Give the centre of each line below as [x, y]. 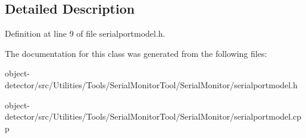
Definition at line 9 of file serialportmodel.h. [85, 33]
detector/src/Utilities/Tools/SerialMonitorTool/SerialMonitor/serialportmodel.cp [153, 116]
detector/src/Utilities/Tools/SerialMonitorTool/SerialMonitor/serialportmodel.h [151, 84]
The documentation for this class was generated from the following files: [136, 53]
